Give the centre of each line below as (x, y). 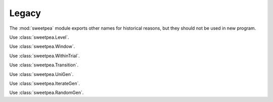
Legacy (25, 13)
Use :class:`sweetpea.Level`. (39, 37)
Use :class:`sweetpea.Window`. (42, 46)
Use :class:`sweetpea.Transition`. (44, 65)
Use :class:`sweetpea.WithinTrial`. (45, 56)
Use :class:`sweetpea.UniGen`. (41, 74)
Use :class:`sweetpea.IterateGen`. (45, 83)
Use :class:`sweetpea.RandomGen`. (47, 92)
